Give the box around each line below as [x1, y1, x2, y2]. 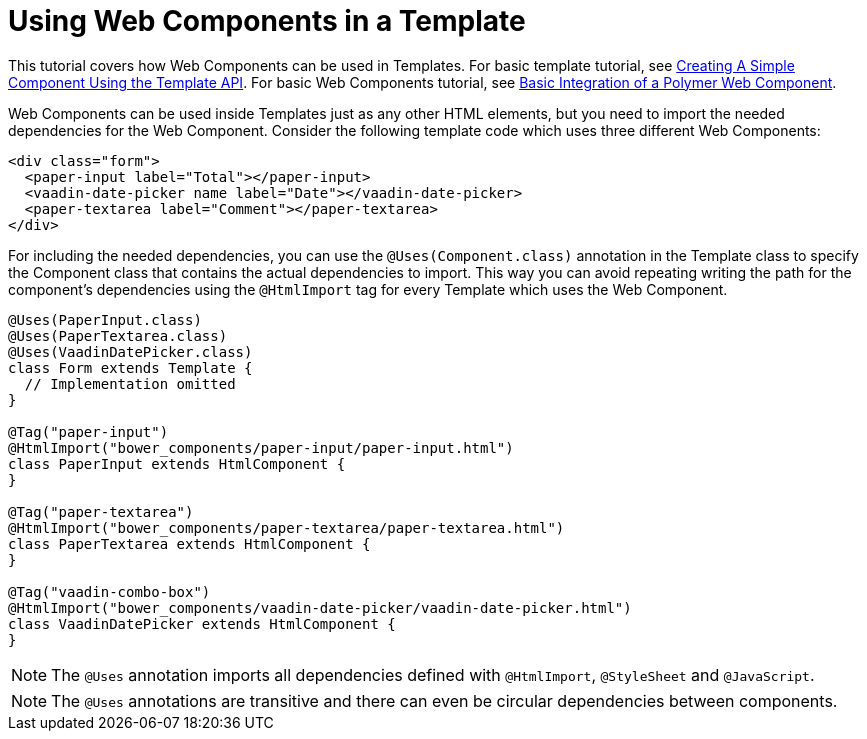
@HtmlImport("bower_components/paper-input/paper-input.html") [8, 439, 514, 456]
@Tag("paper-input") [8, 423, 169, 440]
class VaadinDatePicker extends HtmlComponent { [8, 615, 396, 632]
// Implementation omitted [24, 375, 236, 392]
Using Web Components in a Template [8, 4, 526, 38]
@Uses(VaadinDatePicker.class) [8, 343, 253, 360]
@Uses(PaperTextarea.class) [8, 327, 228, 344]
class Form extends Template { [8, 359, 253, 376]
